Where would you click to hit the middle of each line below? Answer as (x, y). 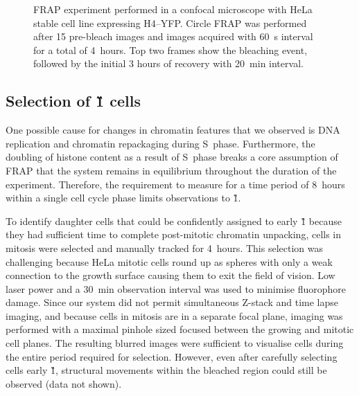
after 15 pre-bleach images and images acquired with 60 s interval (173, 36)
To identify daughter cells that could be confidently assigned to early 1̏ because (174, 220)
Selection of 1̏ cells (73, 101)
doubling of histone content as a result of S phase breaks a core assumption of (172, 157)
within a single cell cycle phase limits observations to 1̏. (123, 198)
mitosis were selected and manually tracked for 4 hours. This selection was (164, 247)
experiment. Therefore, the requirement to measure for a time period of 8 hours (175, 184)
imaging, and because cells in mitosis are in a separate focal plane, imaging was (174, 315)
